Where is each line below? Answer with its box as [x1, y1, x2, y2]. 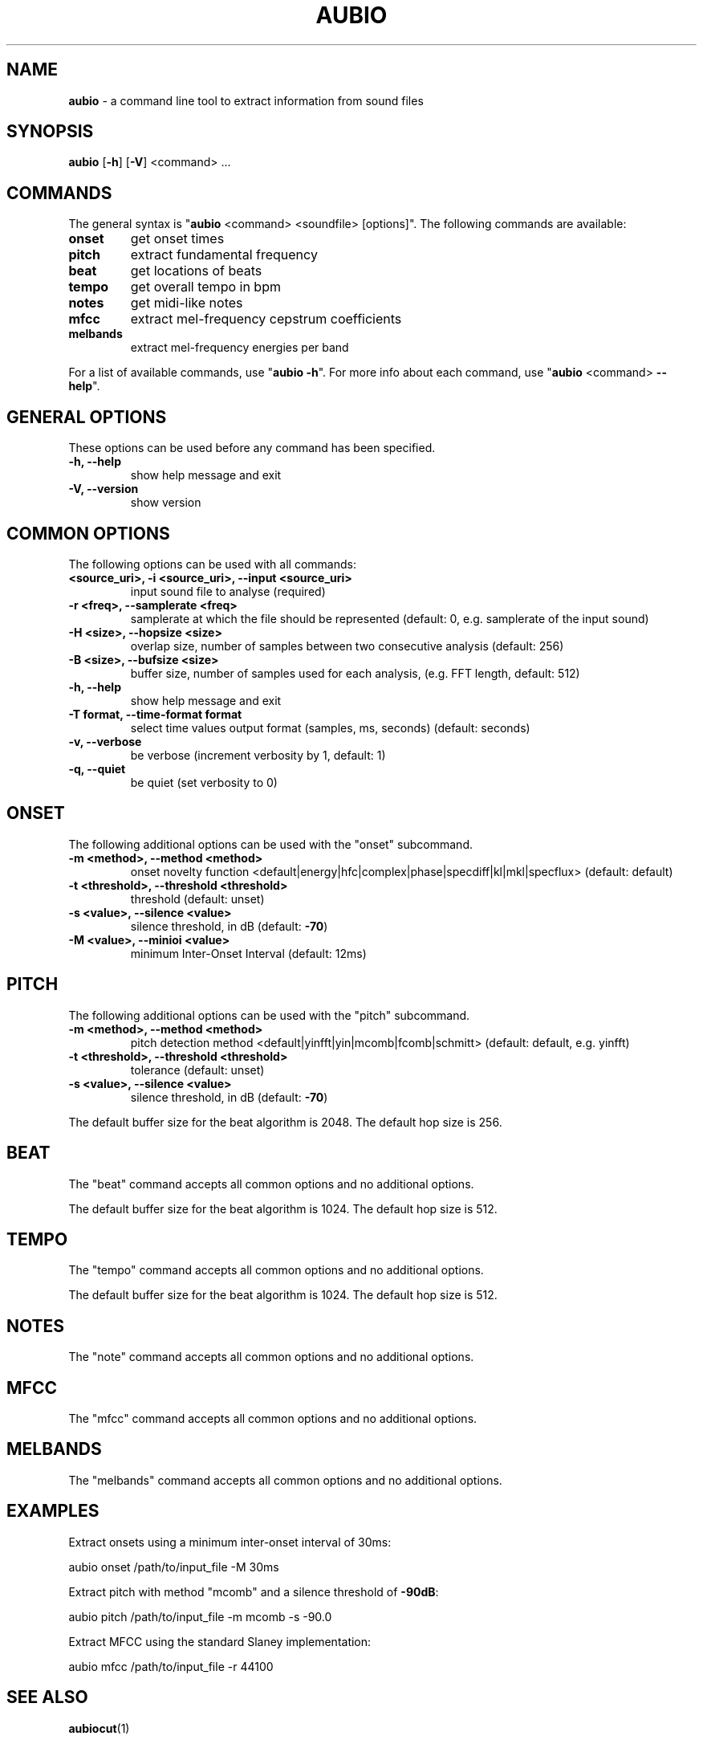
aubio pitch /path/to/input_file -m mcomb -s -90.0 [68, 1609, 332, 1624]
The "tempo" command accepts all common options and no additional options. [68, 1263, 484, 1277]
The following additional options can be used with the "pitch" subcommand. [68, 1008, 470, 1022]
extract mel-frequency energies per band [130, 340, 349, 355]
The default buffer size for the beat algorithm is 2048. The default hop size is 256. [68, 1114, 502, 1129]
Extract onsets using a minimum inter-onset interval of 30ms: [68, 1534, 392, 1549]
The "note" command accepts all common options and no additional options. [68, 1350, 474, 1364]
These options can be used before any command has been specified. [68, 441, 436, 455]
